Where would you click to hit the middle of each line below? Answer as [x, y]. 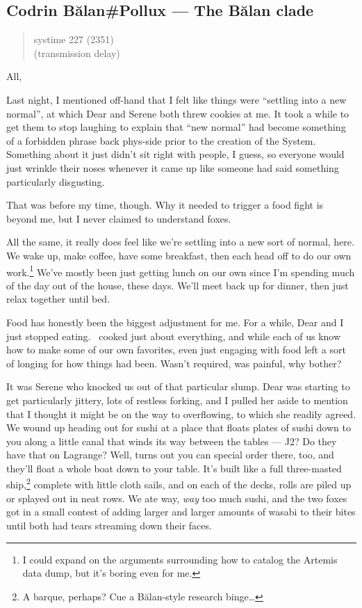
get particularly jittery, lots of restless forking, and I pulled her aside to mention [177, 400]
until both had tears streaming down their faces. [109, 525]
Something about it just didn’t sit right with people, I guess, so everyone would [175, 154]
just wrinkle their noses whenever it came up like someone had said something [173, 167]
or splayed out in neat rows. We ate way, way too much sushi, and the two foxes [177, 498]
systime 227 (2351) [74, 39]
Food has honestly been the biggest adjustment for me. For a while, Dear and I [175, 322]
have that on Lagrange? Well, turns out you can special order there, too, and [170, 455]
